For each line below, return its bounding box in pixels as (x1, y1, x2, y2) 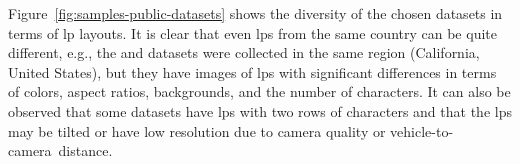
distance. (58, 140, 113, 161)
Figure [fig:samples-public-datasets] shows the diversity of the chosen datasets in (8, 3, 503, 23)
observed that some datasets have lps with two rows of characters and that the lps (8, 100, 512, 121)
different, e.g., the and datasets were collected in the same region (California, (8, 42, 480, 63)
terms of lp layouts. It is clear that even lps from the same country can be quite (8, 22, 497, 43)
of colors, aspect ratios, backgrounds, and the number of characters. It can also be (8, 81, 511, 102)
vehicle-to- (390, 120, 454, 141)
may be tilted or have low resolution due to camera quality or (8, 120, 386, 141)
